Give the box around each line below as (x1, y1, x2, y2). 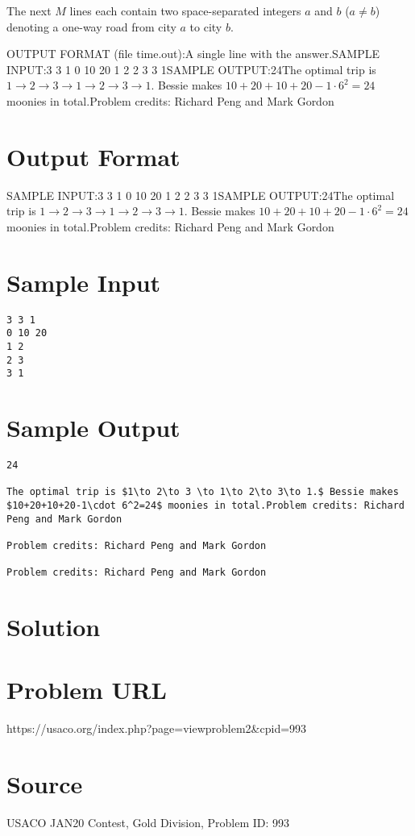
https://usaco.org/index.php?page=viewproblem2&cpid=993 (6, 720, 307, 737)
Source (6, 767, 83, 801)
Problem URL (6, 673, 167, 706)
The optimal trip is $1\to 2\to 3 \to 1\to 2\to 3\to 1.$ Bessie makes (6, 486, 399, 498)
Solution (6, 610, 101, 643)
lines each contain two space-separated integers (69, 2, 301, 19)
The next (6, 2, 52, 19)
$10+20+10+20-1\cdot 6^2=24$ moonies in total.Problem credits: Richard (6, 499, 405, 511)
